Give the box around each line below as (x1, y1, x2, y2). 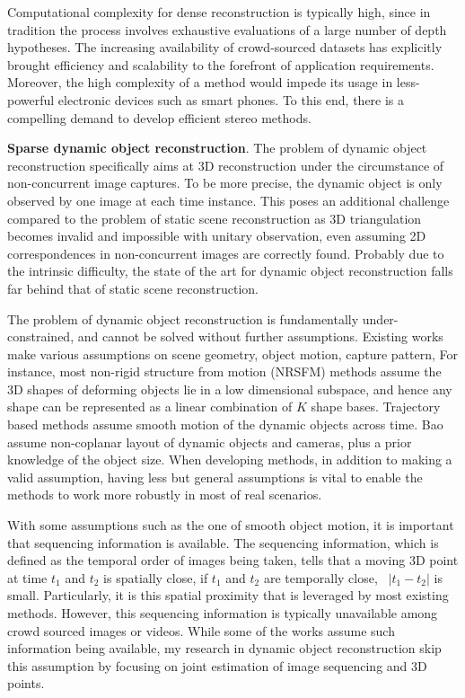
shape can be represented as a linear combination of (7, 397, 293, 416)
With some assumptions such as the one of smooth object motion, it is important (7, 516, 454, 535)
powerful (7, 90, 55, 109)
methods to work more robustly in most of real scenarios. (7, 485, 322, 504)
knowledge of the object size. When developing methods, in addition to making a (7, 450, 452, 469)
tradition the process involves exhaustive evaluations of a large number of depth (7, 20, 447, 39)
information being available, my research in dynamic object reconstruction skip (7, 639, 442, 658)
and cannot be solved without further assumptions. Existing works (77, 327, 443, 346)
